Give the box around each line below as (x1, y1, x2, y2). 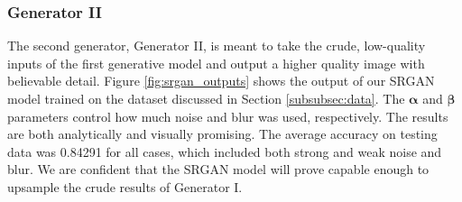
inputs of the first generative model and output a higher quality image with (7, 53, 425, 72)
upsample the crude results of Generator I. (7, 177, 243, 196)
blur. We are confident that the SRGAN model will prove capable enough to (7, 160, 430, 179)
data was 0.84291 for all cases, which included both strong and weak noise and (7, 142, 442, 161)
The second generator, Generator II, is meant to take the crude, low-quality (7, 36, 426, 55)
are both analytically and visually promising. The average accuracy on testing (7, 124, 438, 143)
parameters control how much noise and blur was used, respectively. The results (7, 106, 448, 125)
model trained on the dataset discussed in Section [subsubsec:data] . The (7, 89, 405, 107)
